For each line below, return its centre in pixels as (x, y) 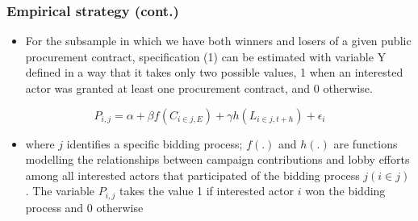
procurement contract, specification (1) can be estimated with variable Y (206, 56)
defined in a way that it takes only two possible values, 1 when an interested (214, 72)
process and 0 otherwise (84, 207)
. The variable (60, 191)
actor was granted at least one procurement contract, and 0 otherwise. (199, 88)
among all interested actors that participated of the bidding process (192, 175)
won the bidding (345, 191)
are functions (366, 143)
